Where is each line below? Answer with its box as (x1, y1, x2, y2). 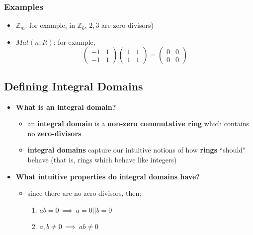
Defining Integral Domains (4, 78, 143, 93)
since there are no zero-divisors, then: (27, 188, 142, 198)
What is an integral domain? (15, 101, 116, 112)
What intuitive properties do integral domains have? (15, 171, 200, 181)
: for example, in (25, 20, 75, 30)
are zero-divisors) (101, 20, 154, 30)
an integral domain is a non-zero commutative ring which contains (27, 118, 250, 129)
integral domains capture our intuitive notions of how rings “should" (27, 145, 246, 155)
